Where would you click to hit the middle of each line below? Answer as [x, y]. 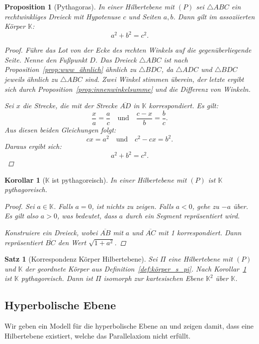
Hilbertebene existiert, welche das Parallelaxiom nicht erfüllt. [98, 335]
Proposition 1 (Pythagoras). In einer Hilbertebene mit [89, 6]
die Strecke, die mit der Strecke [70, 105]
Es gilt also [21, 216]
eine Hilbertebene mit [200, 259]
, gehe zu [206, 206]
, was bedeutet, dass [87, 216]
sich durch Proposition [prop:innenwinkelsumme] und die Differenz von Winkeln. [128, 89]
